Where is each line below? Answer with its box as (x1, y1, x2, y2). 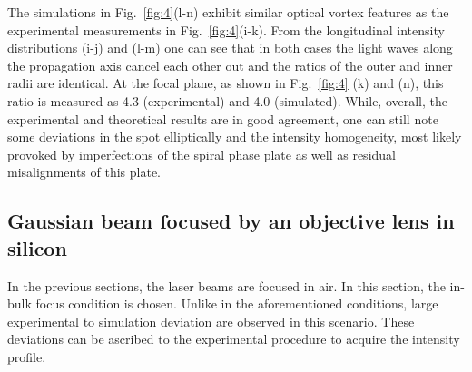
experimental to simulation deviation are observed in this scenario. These (7, 311, 415, 330)
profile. (7, 347, 46, 366)
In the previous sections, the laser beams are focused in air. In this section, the (7, 276, 446, 295)
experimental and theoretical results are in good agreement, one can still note (7, 109, 438, 128)
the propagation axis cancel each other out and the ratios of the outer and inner (7, 55, 453, 74)
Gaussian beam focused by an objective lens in (7, 207, 455, 235)
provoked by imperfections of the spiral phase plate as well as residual (7, 144, 396, 163)
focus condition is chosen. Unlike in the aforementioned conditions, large (35, 294, 438, 313)
